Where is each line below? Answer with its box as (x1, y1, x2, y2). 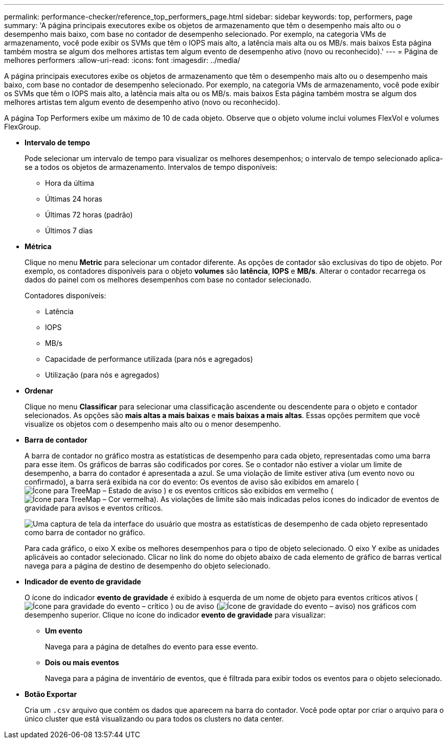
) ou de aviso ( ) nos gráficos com (170, 602, 416, 610)
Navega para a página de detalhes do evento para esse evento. (45, 642, 258, 651)
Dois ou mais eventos (45, 658, 119, 667)
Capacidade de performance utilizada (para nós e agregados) (45, 355, 253, 363)
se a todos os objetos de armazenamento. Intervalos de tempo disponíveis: (25, 163, 278, 171)
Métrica (25, 242, 52, 251)
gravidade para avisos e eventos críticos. (25, 504, 163, 512)
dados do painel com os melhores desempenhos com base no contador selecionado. (25, 275, 311, 284)
